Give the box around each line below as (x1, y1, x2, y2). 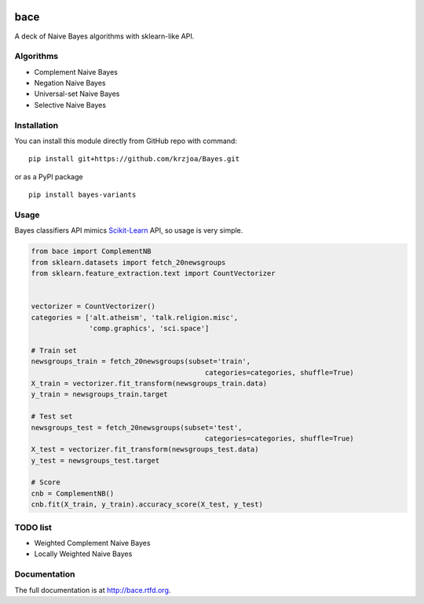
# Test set (31, 412, 73, 421)
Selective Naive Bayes (34, 100, 106, 109)
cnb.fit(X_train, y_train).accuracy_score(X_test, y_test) (31, 500, 263, 509)
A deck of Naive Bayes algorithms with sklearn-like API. (14, 31, 195, 41)
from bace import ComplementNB (31, 247, 152, 256)
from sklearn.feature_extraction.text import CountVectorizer (31, 269, 276, 278)
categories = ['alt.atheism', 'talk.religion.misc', (31, 313, 239, 322)
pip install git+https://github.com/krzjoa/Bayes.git (28, 154, 239, 164)
